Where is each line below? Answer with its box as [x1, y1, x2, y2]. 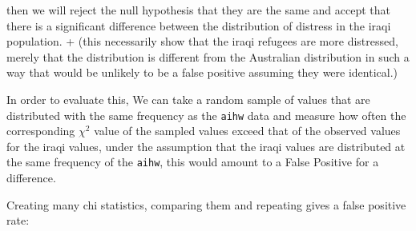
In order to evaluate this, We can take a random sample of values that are [6, 90, 370, 107]
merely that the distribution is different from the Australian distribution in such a [6, 48, 410, 65]
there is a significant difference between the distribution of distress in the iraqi [6, 17, 391, 34]
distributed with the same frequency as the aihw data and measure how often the [6, 106, 406, 123]
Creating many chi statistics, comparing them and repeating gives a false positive [6, 196, 406, 213]
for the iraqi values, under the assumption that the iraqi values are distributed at [6, 137, 406, 154]
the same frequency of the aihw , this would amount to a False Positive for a [6, 153, 379, 170]
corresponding [6, 122, 75, 139]
